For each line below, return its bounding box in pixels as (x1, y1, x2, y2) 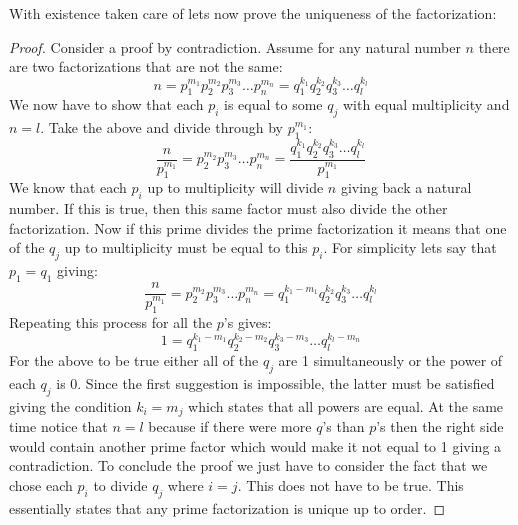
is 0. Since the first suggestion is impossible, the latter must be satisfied (56, 372, 495, 393)
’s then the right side (376, 416, 504, 437)
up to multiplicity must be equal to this (64, 237, 308, 258)
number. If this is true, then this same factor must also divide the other (9, 198, 448, 219)
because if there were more (148, 416, 312, 437)
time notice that (9, 416, 108, 437)
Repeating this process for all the (9, 311, 213, 332)
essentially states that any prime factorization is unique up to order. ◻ (9, 497, 446, 518)
